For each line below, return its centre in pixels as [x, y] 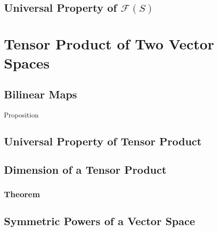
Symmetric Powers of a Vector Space [100, 220]
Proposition [21, 114]
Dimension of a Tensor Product [85, 170]
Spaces [27, 63]
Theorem [22, 194]
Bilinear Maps [41, 94]
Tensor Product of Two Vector [109, 43]
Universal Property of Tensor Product [103, 141]
